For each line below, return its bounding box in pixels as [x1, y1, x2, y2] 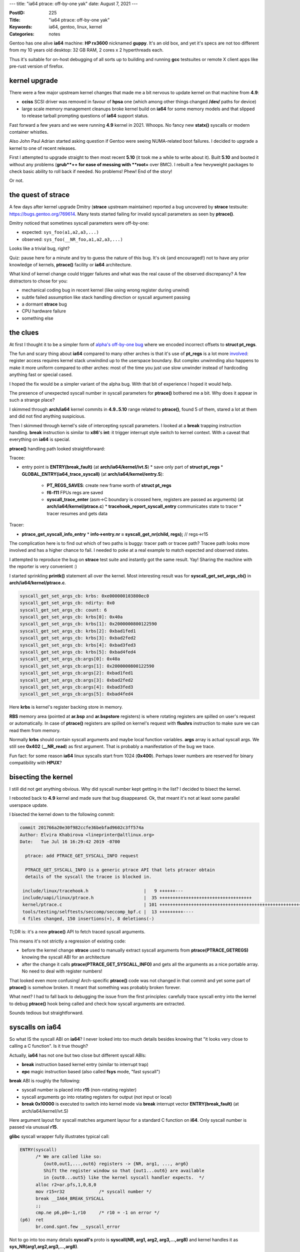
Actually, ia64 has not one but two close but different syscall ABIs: [9, 1052, 146, 1058]
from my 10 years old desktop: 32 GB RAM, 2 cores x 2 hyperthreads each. [9, 47, 163, 53]
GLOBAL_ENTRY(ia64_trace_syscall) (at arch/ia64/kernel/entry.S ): [21, 471, 164, 477]
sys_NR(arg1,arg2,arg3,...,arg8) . [9, 1243, 78, 1249]
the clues [9, 328, 39, 337]
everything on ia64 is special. [9, 436, 70, 443]
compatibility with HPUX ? [9, 760, 62, 766]
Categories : [9, 31, 34, 37]
